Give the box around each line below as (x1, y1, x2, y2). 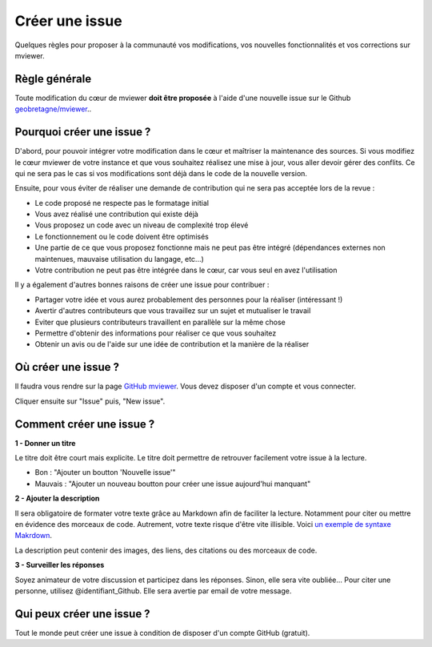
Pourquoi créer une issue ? (14, 125, 151, 139)
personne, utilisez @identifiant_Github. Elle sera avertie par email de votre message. (14, 585, 292, 596)
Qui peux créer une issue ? (14, 607, 151, 621)
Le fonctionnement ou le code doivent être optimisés (34, 231, 210, 241)
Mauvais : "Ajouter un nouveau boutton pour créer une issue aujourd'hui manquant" (34, 479, 311, 488)
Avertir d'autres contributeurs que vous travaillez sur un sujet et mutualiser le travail (34, 306, 311, 315)
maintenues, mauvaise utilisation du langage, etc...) (34, 254, 204, 263)
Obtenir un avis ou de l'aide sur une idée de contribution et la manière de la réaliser (34, 340, 310, 349)
